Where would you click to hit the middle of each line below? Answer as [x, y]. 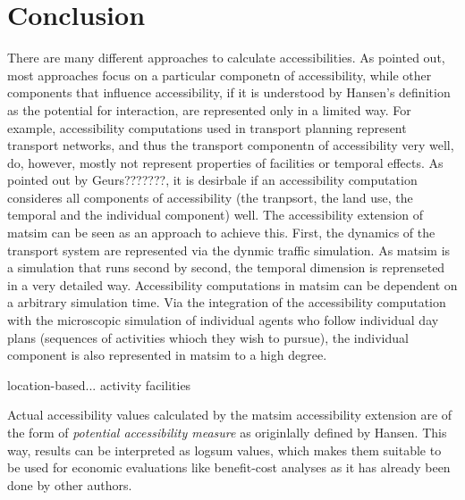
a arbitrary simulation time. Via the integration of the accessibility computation [227, 302]
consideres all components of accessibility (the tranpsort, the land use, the [210, 197]
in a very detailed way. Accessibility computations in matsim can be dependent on [232, 284]
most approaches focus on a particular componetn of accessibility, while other [220, 75]
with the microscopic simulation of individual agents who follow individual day [223, 320]
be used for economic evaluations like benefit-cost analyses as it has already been [229, 467]
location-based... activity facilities [99, 384]
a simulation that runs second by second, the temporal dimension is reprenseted [226, 267]
